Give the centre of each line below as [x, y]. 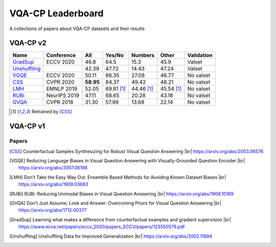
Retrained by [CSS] [52, 112]
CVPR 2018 [60, 102]
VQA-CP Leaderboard [56, 13]
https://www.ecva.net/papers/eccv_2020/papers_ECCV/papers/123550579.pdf [102, 227]
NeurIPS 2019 [63, 95]
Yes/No [114, 55]
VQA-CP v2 [28, 43]
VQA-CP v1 [27, 126]
